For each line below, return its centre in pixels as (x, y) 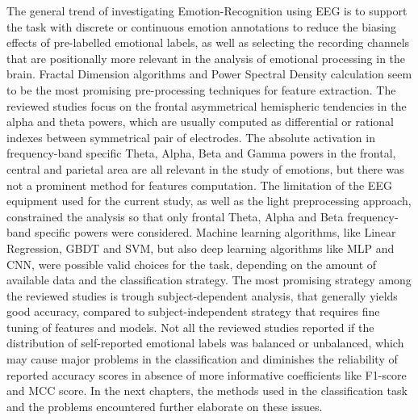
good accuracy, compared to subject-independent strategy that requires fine (193, 311)
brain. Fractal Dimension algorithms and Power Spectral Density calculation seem (209, 74)
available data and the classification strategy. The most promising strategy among (209, 280)
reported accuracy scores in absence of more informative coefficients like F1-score (207, 374)
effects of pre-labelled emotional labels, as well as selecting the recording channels (208, 42)
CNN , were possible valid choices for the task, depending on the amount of (192, 264)
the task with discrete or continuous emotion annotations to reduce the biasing (202, 26)
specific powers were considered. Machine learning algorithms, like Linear (215, 232)
